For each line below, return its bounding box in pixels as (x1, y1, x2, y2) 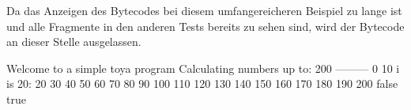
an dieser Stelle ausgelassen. (6, 33, 141, 50)
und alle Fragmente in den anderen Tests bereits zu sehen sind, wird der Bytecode (6, 17, 405, 34)
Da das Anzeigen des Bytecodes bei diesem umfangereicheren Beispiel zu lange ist (6, 2, 402, 18)
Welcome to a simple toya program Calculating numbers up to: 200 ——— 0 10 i (6, 59, 400, 76)
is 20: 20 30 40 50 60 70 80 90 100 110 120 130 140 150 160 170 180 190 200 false (6, 75, 398, 92)
